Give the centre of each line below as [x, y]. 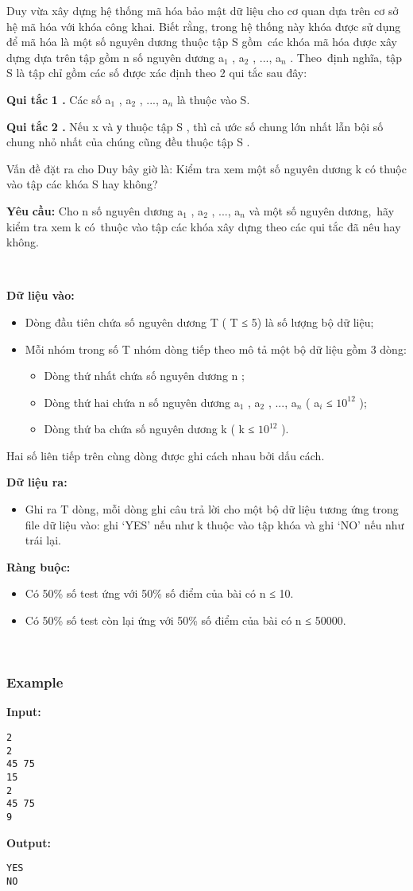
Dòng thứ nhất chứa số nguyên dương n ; [144, 376]
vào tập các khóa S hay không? [82, 184]
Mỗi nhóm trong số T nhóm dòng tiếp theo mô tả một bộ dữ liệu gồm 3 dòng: [216, 349]
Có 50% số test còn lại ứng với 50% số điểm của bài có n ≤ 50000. [185, 620]
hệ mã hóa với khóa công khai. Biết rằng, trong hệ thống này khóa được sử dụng [204, 26]
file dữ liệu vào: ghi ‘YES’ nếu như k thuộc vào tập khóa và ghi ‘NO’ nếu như [214, 524]
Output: [29, 842]
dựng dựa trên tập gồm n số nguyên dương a [115, 57]
